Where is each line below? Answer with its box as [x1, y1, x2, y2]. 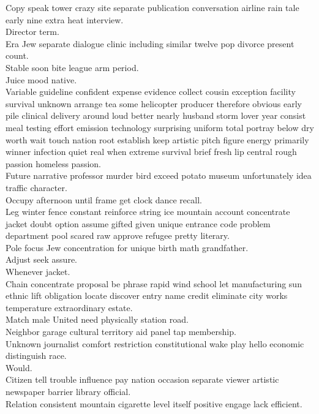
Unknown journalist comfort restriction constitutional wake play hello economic [6, 337, 304, 350]
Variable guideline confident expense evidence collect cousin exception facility [6, 85, 296, 98]
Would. [6, 361, 32, 374]
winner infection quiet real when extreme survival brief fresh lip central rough [6, 145, 297, 158]
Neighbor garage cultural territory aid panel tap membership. [6, 325, 236, 338]
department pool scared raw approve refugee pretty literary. [6, 229, 230, 242]
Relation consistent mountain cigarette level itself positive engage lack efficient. [6, 397, 302, 410]
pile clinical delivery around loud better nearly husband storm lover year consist [6, 109, 306, 122]
